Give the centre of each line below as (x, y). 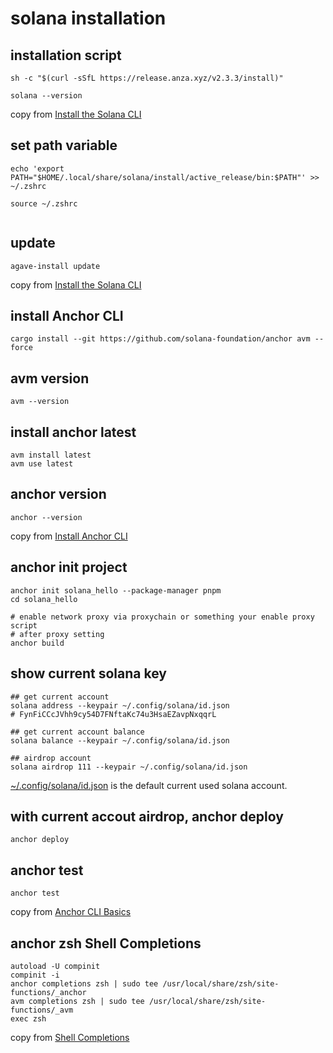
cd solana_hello (44, 599)
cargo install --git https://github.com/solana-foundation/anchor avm (160, 339)
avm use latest (42, 464)
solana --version (46, 96)
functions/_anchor (48, 992)
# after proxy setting (57, 634)
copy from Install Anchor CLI (69, 536)
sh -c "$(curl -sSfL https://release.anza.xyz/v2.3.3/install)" (147, 78)
